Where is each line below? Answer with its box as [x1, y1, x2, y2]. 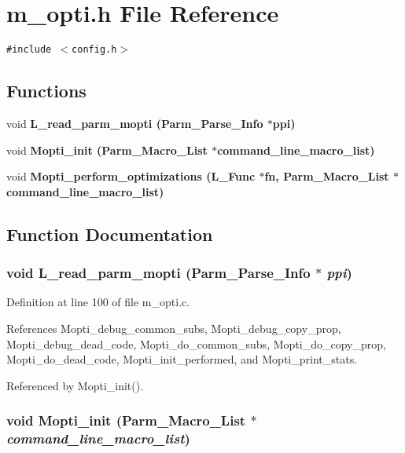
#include [6, 44, 52, 56]
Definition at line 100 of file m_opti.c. [6, 294, 190, 310]
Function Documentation [6, 221, 213, 246]
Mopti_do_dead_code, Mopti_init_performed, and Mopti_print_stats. [6, 351, 358, 367]
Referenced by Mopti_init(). [6, 377, 144, 393]
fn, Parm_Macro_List [264, 168, 389, 184]
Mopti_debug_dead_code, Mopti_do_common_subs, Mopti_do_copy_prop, [6, 335, 386, 352]
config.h [72, 44, 117, 56]
